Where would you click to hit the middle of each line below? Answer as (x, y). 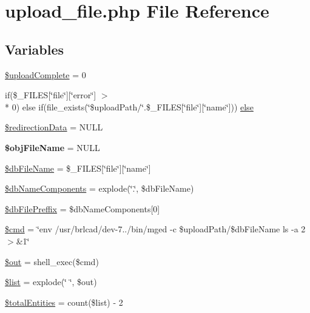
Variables (35, 49)
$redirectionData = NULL (54, 127)
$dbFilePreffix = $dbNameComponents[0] (83, 208)
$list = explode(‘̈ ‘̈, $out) (51, 282)
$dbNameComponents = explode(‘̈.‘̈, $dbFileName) (99, 188)
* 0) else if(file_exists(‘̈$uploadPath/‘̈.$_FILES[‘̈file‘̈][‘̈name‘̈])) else (129, 106)
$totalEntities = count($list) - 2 (64, 302)
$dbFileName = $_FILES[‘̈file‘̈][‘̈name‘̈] (78, 168)
